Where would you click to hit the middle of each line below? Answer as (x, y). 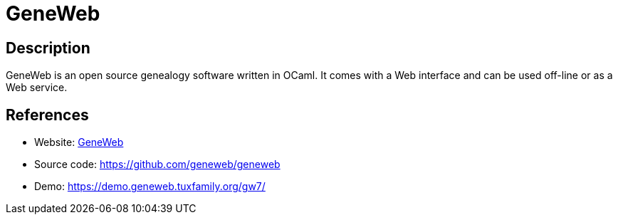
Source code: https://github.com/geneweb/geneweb (157, 164)
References (47, 115)
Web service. (37, 88)
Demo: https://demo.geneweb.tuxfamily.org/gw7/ (150, 187)
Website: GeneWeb (79, 142)
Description (48, 48)
